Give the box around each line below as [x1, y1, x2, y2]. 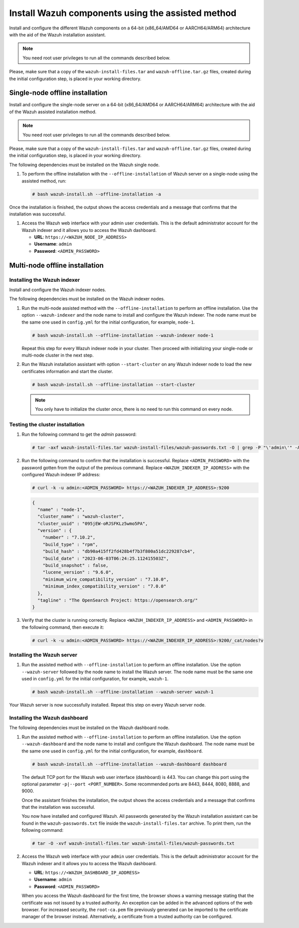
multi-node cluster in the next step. [21, 352, 94, 358]
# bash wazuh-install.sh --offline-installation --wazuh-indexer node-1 [32, 332, 214, 338]
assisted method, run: [21, 178, 67, 184]
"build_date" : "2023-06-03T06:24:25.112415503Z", [42, 556, 169, 561]
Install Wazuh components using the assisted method [9, 7, 237, 18]
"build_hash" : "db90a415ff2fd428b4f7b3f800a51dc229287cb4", [42, 549, 195, 555]
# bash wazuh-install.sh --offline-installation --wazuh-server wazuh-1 [32, 689, 214, 695]
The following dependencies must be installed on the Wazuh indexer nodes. [9, 296, 165, 302]
